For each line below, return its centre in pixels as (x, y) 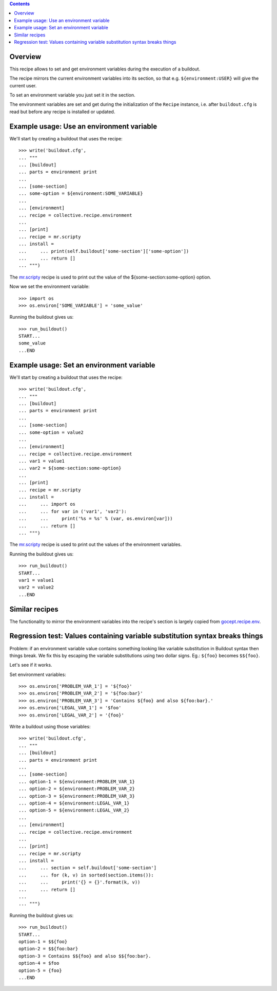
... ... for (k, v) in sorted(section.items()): (86, 875)
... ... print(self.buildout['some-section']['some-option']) (104, 251)
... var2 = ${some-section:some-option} (70, 468)
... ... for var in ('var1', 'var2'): (73, 511)
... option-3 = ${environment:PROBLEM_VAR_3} (77, 796)
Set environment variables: (38, 674)
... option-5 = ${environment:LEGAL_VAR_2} (74, 810)
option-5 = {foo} (40, 970)
